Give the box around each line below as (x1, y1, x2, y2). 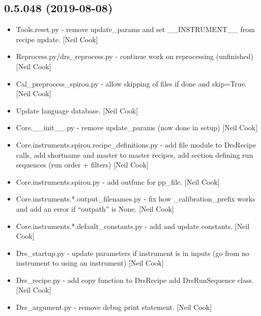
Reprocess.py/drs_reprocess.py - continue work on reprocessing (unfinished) (16, 51, 253, 62)
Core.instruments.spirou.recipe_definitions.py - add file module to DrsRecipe (16, 139, 256, 150)
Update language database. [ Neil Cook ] (16, 105, 138, 116)
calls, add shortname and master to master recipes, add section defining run (16, 149, 253, 160)
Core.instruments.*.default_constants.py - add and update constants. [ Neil (16, 220, 250, 231)
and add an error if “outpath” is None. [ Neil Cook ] (16, 203, 175, 214)
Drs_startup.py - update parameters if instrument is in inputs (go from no (16, 247, 250, 258)
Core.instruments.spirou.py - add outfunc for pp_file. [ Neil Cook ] (16, 176, 220, 187)
